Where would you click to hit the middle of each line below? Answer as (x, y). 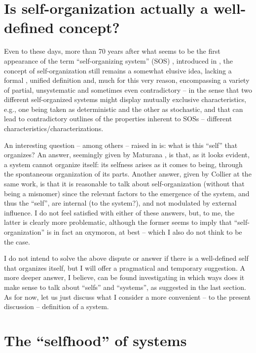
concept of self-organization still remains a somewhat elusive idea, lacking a (118, 70)
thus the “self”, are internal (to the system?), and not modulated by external (120, 203)
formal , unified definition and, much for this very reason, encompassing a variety (127, 80)
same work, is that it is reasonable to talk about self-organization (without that (124, 184)
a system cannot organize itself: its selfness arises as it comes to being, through (123, 164)
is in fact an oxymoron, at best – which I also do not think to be (144, 232)
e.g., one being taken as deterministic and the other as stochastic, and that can (124, 109)
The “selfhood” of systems (95, 340)
